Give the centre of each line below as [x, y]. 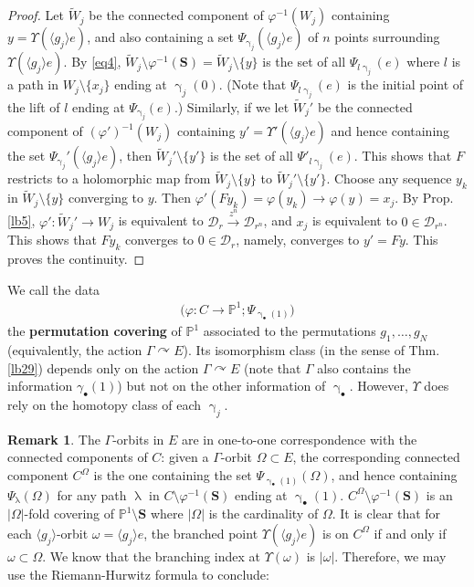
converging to [106, 198]
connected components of [78, 457]
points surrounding [387, 37]
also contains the [364, 367]
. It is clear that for [386, 514]
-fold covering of [69, 514]
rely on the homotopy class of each [105, 405]
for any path [92, 494]
